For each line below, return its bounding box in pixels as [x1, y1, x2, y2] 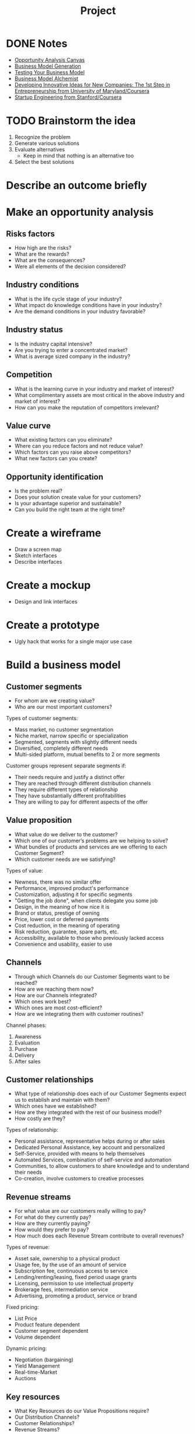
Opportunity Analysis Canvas [14, 56, 85, 63]
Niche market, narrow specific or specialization [14, 732, 128, 739]
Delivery [14, 1052, 35, 1059]
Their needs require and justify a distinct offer [14, 773, 125, 780]
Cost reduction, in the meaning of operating [14, 922, 120, 929]
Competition [6, 370, 53, 380]
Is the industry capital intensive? [14, 340, 92, 347]
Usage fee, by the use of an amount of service [14, 1261, 127, 1268]
